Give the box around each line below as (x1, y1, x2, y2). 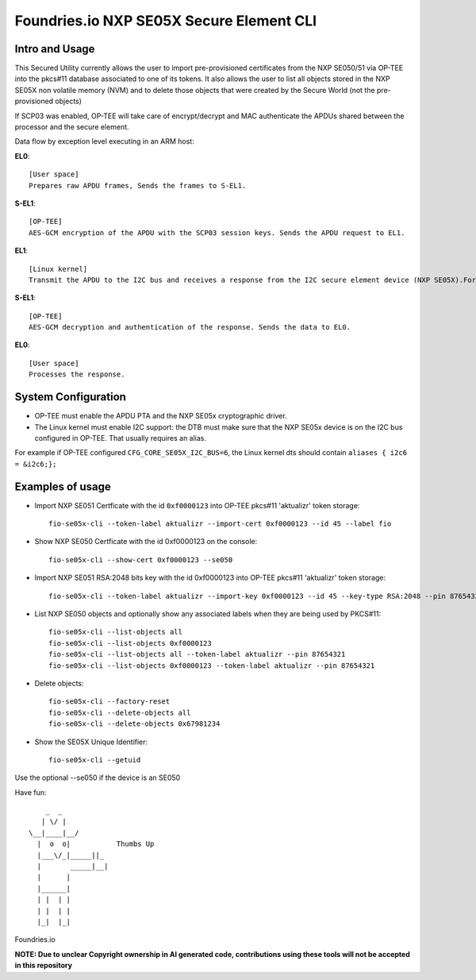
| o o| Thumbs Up (36, 839, 155, 849)
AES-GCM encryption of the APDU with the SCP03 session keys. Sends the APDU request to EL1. (29, 228, 405, 237)
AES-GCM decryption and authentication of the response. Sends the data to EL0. (29, 322, 351, 332)
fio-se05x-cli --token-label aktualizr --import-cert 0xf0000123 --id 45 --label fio (48, 519, 392, 528)
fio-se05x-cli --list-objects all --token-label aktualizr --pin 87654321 (48, 650, 346, 659)
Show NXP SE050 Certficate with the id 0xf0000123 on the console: (34, 537, 258, 546)
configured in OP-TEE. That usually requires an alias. (34, 433, 206, 442)
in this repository (14, 961, 73, 970)
